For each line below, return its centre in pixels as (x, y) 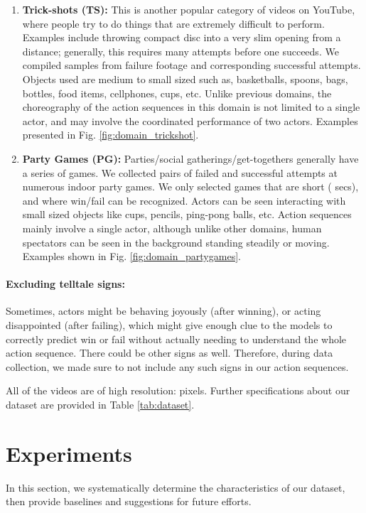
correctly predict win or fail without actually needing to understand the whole (176, 339)
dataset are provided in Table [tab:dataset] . (100, 405)
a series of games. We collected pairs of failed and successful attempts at (180, 172)
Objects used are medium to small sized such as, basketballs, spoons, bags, (185, 79)
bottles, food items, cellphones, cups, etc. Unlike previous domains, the (177, 93)
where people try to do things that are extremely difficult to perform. (173, 23)
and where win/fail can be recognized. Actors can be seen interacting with (184, 200)
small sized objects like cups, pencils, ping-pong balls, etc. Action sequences (187, 214)
